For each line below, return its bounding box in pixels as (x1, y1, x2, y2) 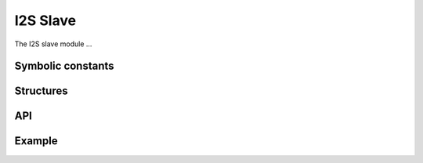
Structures (14, 85, 68, 98)
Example (14, 134, 58, 148)
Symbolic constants (14, 60, 114, 73)
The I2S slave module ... (14, 39, 92, 49)
